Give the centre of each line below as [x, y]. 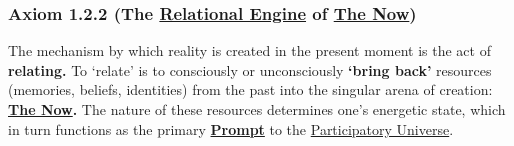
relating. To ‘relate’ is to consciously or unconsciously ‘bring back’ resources [250, 69]
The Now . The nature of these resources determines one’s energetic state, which [257, 109]
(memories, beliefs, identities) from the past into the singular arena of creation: [250, 89]
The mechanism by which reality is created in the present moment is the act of [249, 50]
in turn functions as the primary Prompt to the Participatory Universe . [231, 128]
